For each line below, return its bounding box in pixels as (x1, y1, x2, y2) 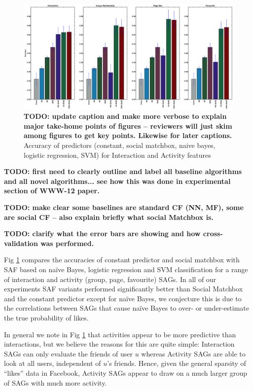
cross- (203, 228, 223, 239)
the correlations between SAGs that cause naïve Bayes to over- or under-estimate (4, 303, 250, 313)
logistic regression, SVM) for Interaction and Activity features (24, 149, 211, 160)
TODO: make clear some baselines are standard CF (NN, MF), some (4, 202, 244, 212)
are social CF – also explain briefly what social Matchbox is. (4, 212, 214, 222)
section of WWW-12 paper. (4, 185, 100, 196)
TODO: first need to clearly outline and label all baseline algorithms (4, 166, 242, 177)
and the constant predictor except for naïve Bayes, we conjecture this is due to (4, 293, 242, 303)
